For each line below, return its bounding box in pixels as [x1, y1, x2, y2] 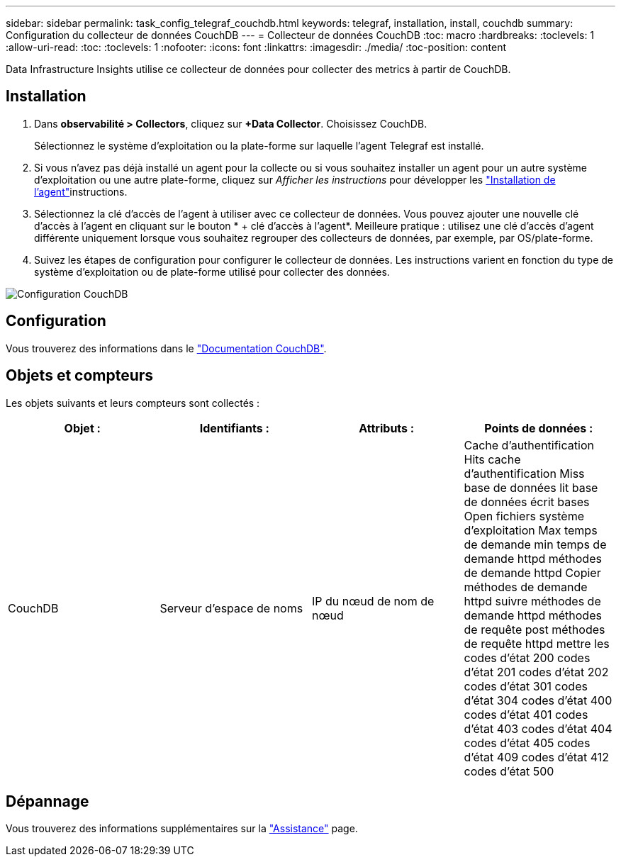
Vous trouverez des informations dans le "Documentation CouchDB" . [6, 342, 327, 354]
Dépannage [6, 792, 89, 810]
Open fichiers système [464, 508, 585, 523]
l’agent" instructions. [34, 185, 128, 198]
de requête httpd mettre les [464, 636, 610, 651]
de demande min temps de [464, 537, 607, 552]
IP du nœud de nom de [312, 593, 435, 608]
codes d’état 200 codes [464, 650, 591, 665]
